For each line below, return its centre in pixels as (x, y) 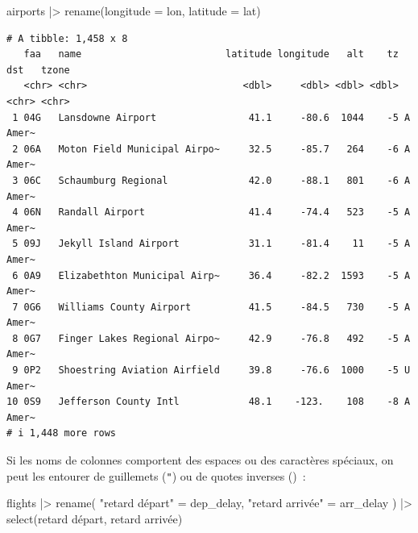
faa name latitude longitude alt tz (211, 54)
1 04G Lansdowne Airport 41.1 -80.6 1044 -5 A (211, 117)
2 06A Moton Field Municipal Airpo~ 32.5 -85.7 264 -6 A (211, 149)
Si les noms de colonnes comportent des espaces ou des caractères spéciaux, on (200, 460)
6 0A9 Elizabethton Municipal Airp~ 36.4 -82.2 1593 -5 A (211, 275)
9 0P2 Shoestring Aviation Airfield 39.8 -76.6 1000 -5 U (211, 371)
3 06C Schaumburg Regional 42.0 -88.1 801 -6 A (211, 180)
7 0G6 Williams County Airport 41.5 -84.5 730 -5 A (211, 307)
